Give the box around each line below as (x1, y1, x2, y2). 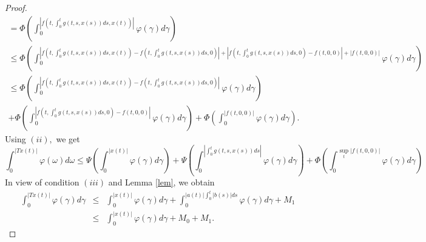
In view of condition (5, 176, 79, 188)
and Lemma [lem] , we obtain (108, 176, 215, 188)
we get (56, 132, 80, 145)
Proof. (5, 1, 27, 13)
